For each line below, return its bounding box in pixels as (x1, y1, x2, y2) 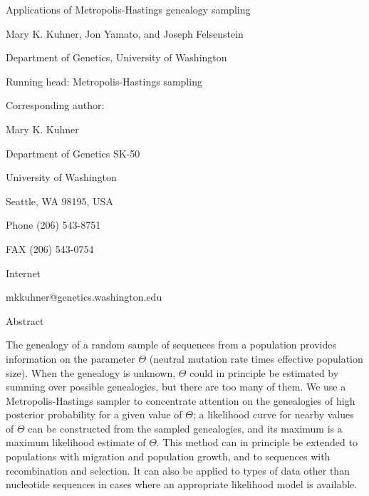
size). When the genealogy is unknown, (6, 365, 176, 380)
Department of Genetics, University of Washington (6, 50, 227, 65)
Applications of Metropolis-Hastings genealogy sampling (6, 2, 251, 16)
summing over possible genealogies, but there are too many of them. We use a (6, 379, 346, 394)
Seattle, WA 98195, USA (6, 193, 113, 208)
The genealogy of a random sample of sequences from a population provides (6, 337, 336, 352)
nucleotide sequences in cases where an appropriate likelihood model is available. (6, 477, 358, 492)
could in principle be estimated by (189, 365, 339, 380)
